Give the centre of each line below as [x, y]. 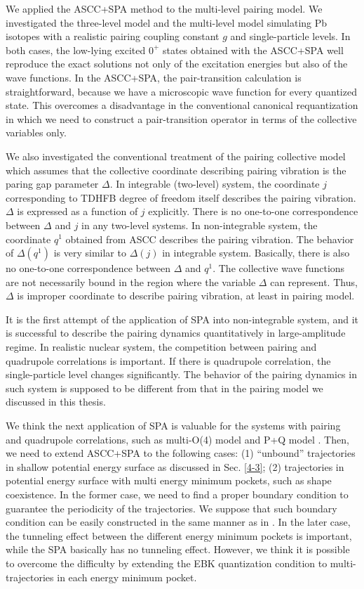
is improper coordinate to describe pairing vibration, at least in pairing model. [186, 296]
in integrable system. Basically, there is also [256, 253]
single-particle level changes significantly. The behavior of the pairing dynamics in [181, 374]
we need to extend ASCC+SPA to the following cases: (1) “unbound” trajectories [181, 453]
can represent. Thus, [314, 281]
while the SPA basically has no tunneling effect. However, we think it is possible [178, 549]
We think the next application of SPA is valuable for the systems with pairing [173, 426]
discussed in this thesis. [56, 402]
